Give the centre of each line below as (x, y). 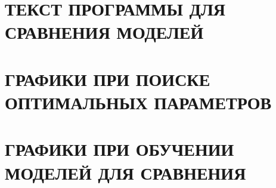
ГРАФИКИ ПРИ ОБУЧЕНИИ (120, 149)
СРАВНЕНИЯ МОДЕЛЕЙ (104, 32)
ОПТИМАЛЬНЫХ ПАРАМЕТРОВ (138, 102)
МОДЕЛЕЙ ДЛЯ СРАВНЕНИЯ (125, 172)
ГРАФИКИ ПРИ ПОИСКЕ (108, 78)
